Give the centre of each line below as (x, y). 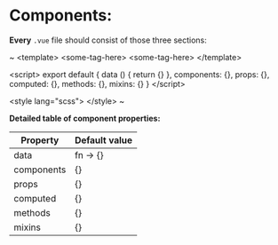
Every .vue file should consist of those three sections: (108, 40)
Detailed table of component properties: (85, 118)
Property (40, 140)
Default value (103, 140)
